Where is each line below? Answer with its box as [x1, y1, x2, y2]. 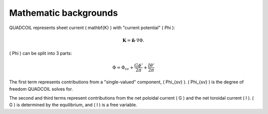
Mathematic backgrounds [9, 7, 118, 18]
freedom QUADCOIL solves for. [9, 86, 73, 92]
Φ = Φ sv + [112, 65, 134, 72]
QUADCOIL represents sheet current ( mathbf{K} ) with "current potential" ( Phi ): [9, 25, 176, 31]
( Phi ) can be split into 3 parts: [9, 50, 72, 56]
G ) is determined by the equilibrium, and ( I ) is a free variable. [9, 102, 137, 108]
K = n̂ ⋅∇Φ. [122, 38, 145, 43]
